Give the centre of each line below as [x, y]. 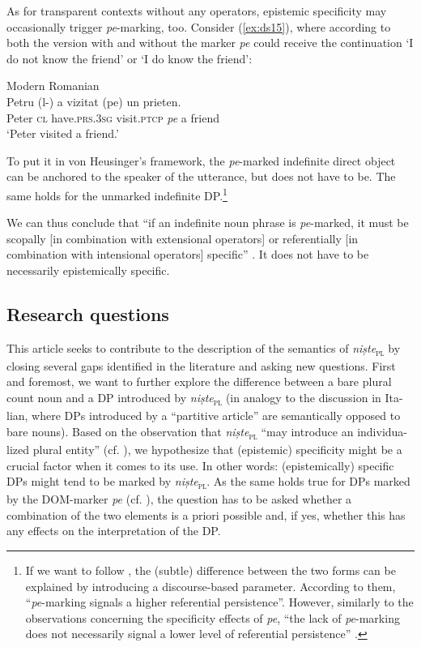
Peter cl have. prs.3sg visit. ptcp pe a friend [113, 117]
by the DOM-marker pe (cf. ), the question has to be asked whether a [179, 499]
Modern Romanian [53, 86]
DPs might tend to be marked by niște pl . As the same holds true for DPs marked [208, 482]
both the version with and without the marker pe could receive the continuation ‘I [210, 43]
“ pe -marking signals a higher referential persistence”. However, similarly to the [219, 602]
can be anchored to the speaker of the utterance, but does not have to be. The [201, 176]
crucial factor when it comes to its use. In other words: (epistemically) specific [200, 465]
